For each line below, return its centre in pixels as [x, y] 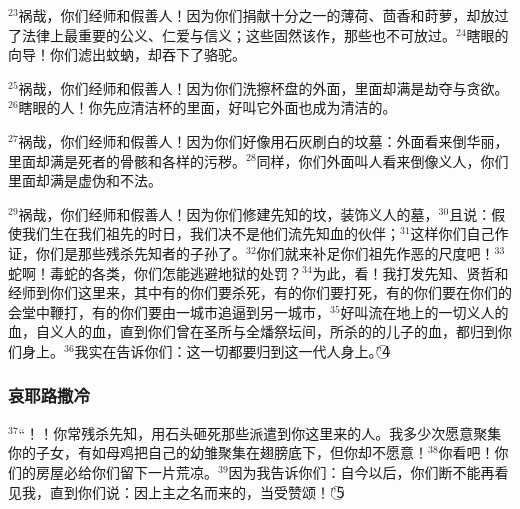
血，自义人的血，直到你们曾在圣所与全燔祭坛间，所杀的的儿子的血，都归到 [253, 331]
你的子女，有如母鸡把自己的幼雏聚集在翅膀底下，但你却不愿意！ [218, 452]
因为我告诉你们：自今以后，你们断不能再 [361, 471]
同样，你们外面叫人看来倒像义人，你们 [382, 160]
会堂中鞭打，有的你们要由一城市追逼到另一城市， [169, 311]
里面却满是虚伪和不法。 [85, 180]
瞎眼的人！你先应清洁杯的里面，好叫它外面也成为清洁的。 [207, 107]
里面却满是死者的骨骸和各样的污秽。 [127, 160]
